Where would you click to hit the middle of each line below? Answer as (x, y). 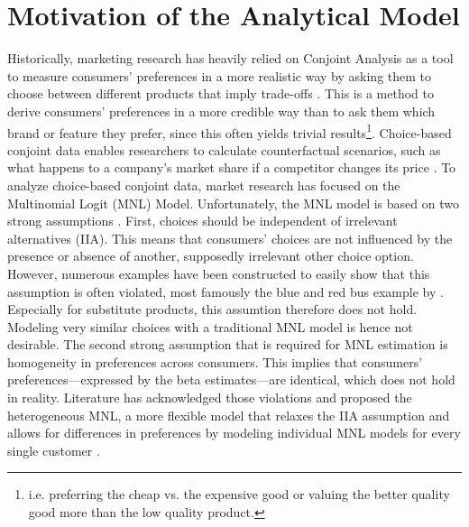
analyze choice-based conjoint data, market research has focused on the (204, 185)
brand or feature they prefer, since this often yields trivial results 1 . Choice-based (230, 131)
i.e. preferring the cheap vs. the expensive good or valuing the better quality (239, 494)
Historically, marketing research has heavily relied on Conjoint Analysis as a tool (230, 58)
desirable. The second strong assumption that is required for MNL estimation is (228, 344)
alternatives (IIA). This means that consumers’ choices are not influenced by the (230, 238)
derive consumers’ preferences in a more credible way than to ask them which (221, 111)
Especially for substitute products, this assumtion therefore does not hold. (212, 309)
